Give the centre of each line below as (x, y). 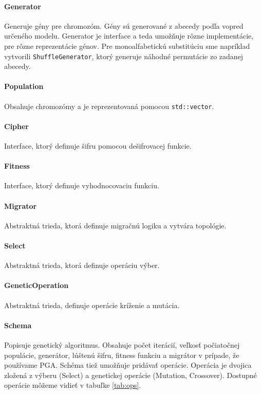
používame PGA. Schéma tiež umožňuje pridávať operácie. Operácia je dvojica (128, 365)
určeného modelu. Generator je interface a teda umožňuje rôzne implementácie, (129, 36)
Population (24, 86)
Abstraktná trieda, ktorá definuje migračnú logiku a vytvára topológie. (115, 225)
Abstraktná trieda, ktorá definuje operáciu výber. (82, 265)
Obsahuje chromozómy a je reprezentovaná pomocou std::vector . (109, 106)
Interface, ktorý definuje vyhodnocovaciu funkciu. (82, 185)
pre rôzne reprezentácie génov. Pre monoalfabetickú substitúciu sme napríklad (127, 46)
